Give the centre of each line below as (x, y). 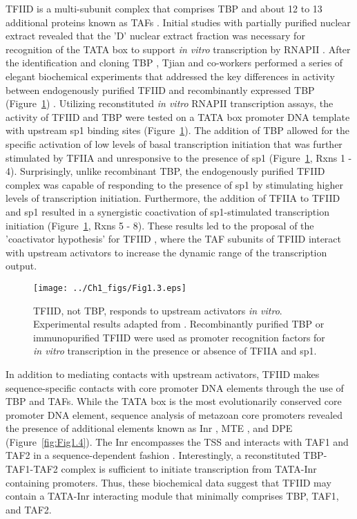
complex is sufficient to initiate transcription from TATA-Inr (189, 469)
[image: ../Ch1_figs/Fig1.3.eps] (110, 288)
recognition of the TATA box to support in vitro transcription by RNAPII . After (178, 49)
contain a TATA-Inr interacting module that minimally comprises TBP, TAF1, (172, 496)
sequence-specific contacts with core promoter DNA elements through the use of (175, 387)
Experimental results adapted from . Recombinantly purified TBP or (179, 324)
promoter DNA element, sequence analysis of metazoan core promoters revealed (174, 414)
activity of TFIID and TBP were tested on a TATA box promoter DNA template (178, 116)
